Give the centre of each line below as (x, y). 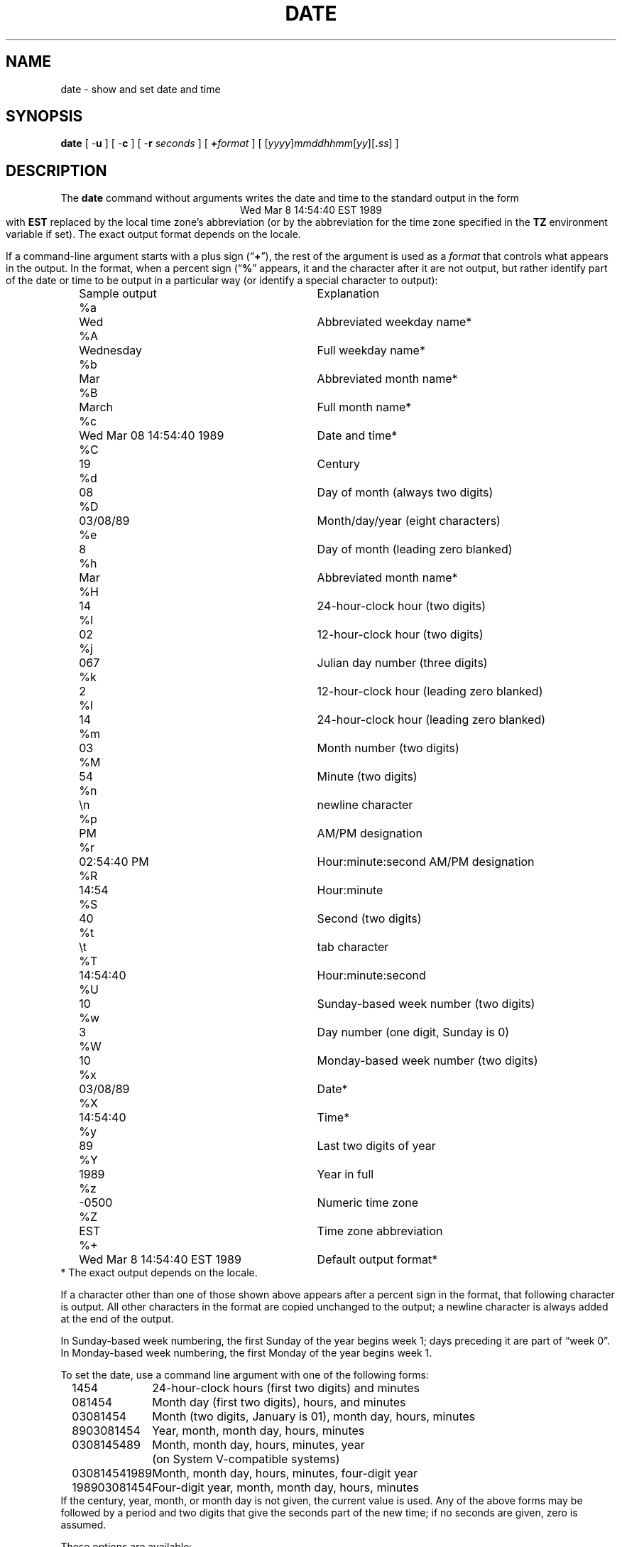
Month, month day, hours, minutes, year (258, 1445)
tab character (353, 947)
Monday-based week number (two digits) (427, 1061)
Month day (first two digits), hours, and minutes (279, 1402)
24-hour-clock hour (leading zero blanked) (431, 720)
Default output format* (377, 1260)
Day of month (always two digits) (405, 493)
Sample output (118, 294)
